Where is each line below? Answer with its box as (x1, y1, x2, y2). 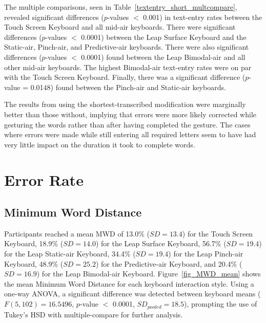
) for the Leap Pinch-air (168, 248, 243, 259)
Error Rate (4, 169, 84, 190)
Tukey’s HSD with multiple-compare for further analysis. (4, 309, 183, 319)
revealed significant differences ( (4, 11, 104, 22)
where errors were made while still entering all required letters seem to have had (4, 129, 256, 140)
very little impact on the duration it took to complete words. (4, 139, 195, 149)
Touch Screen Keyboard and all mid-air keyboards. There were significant (4, 21, 236, 32)
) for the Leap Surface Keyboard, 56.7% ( (95, 238, 227, 249)
